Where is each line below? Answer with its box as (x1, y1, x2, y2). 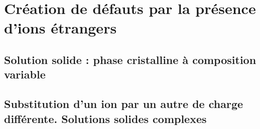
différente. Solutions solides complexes (4, 110, 207, 126)
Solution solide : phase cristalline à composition (4, 51, 256, 67)
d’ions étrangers (4, 17, 117, 38)
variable (4, 66, 46, 82)
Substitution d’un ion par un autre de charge (4, 96, 243, 111)
